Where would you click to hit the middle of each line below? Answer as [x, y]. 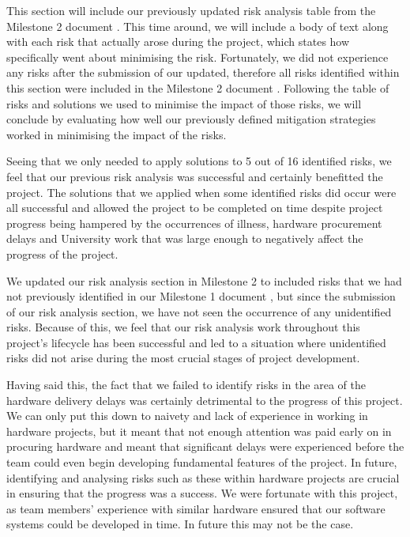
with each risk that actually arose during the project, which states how [178, 42]
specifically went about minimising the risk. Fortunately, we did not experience [197, 57]
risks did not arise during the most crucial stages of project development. [183, 358]
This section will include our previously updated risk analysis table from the [191, 10]
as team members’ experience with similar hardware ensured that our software [196, 508]
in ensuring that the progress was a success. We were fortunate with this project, [202, 493]
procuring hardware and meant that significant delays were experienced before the [205, 446]
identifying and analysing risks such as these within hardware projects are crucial [203, 477]
